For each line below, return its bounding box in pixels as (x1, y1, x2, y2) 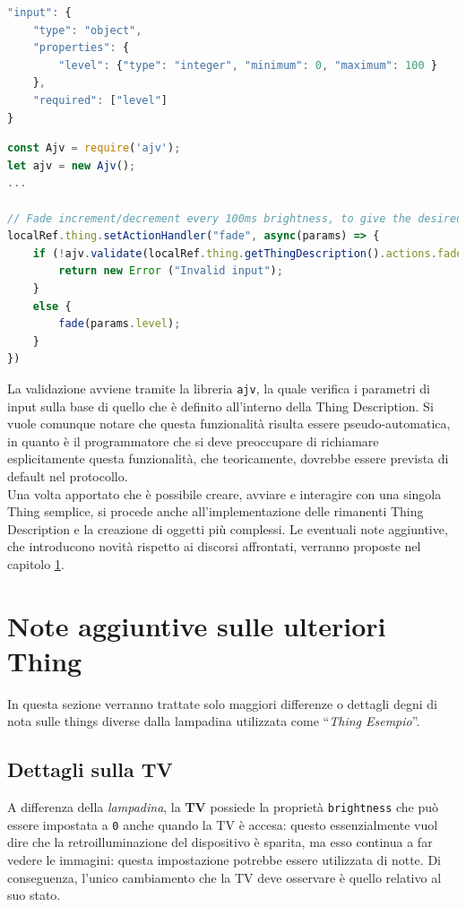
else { (32, 299, 72, 313)
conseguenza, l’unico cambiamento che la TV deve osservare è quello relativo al (7, 868, 442, 886)
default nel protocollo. (7, 466, 128, 485)
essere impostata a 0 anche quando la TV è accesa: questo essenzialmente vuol (7, 815, 438, 834)
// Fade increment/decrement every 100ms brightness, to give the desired (7, 212, 463, 225)
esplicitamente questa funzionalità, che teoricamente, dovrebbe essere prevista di (7, 449, 449, 468)
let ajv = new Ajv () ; (7, 159, 136, 172)
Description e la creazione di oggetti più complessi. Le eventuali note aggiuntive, (7, 519, 448, 538)
